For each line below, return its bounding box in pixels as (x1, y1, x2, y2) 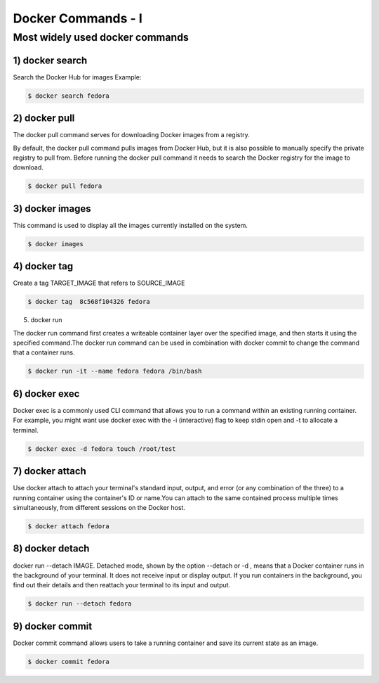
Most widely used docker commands (13, 31, 189, 44)
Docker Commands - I (13, 11, 143, 26)
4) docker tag (13, 260, 74, 272)
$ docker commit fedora (27, 658, 110, 665)
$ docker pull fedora (27, 182, 102, 190)
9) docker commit (13, 620, 93, 632)
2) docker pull (13, 113, 75, 125)
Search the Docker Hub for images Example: (13, 72, 142, 81)
